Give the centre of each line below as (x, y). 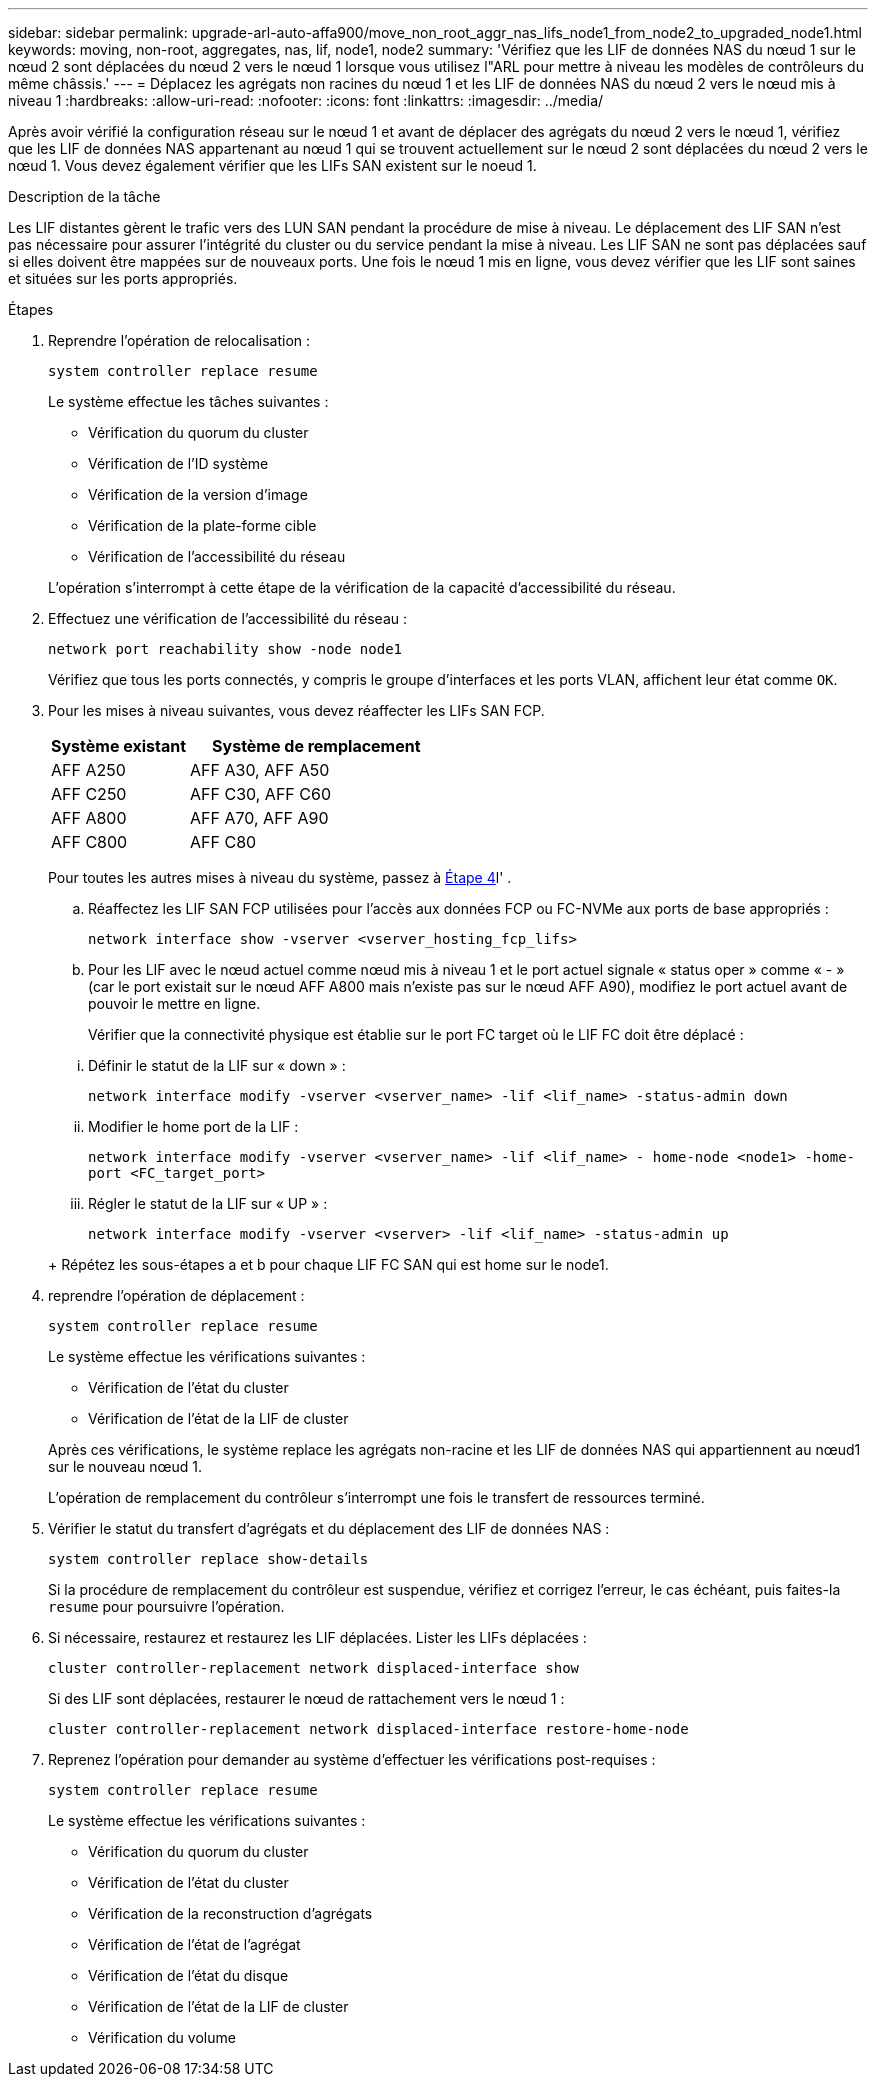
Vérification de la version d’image (198, 494)
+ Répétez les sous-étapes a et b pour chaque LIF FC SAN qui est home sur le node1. (328, 1264)
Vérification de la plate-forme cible (202, 525)
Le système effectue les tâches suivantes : (188, 401)
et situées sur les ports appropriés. (123, 278)
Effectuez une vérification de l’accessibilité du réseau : (227, 618)
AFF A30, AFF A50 (260, 770)
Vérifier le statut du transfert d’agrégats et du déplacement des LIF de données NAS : (329, 1528)
